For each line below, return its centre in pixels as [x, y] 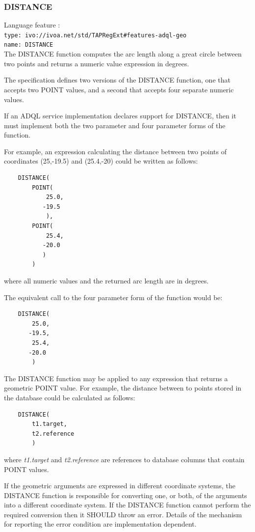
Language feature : [32, 25]
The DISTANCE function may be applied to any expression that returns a [116, 378]
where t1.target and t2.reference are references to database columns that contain [124, 459]
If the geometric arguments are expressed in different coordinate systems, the [120, 486]
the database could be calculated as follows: [70, 397]
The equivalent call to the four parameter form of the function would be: [113, 297]
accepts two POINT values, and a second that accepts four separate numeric [119, 89]
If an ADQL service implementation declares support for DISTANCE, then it [120, 116]
